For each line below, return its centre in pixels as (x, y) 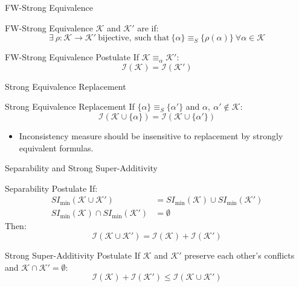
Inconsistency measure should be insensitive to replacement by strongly (151, 135)
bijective (114, 38)
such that (152, 38)
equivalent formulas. (56, 147)
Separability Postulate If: (51, 188)
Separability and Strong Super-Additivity (81, 168)
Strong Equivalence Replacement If (70, 106)
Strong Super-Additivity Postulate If (73, 255)
